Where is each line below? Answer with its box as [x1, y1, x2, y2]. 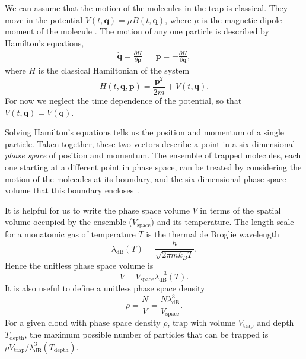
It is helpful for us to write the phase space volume [5, 204, 190, 216]
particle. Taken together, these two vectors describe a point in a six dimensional [5, 137, 295, 150]
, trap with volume [167, 316, 235, 328]
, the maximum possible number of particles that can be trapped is [24, 328, 269, 341]
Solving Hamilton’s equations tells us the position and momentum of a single [5, 126, 285, 138]
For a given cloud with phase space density [5, 316, 161, 328]
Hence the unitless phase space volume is [5, 259, 154, 271]
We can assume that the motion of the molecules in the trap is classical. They [5, 2, 288, 14]
